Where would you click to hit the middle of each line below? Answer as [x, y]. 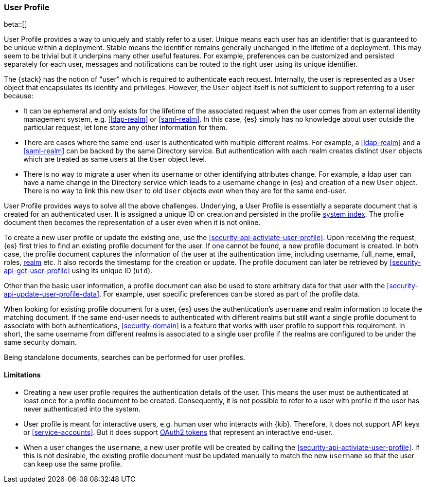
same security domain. [40, 342]
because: [19, 96]
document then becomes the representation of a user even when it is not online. [132, 223]
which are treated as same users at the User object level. [115, 159]
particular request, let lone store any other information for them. [125, 128]
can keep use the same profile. [73, 464]
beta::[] [16, 24]
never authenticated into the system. [82, 409]
